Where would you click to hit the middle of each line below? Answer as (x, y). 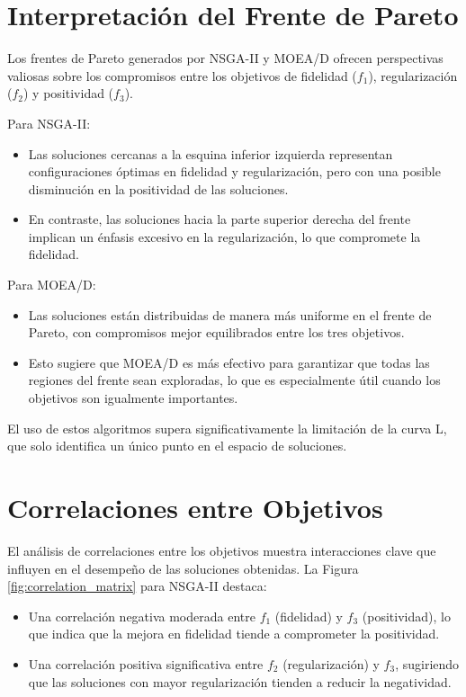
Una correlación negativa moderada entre (142, 616)
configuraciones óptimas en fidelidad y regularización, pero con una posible (234, 171)
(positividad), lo (406, 616)
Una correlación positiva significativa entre (146, 663)
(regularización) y (331, 663)
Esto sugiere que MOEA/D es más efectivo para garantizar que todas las (229, 362)
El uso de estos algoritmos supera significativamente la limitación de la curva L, (227, 428)
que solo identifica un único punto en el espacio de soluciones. (177, 446)
